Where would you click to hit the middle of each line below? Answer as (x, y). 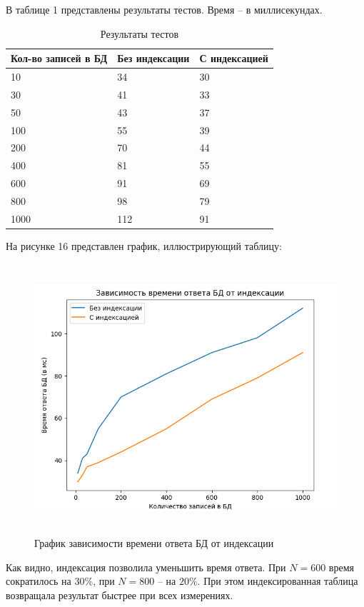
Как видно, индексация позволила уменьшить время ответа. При (146, 567)
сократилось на (39, 581)
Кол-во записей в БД (59, 58)
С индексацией (234, 58)
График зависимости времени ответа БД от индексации (154, 543)
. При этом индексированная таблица (278, 581)
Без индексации (153, 58)
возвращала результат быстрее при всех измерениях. (120, 595)
